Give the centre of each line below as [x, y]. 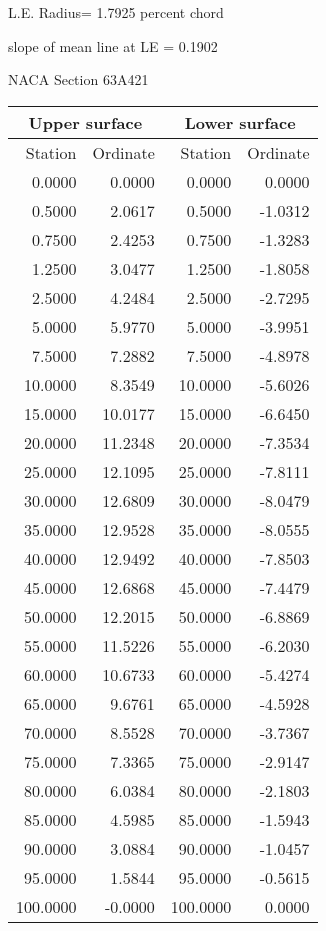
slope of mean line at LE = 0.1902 [113, 45]
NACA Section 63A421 [78, 79]
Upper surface [85, 122]
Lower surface [240, 122]
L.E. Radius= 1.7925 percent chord [116, 12]
